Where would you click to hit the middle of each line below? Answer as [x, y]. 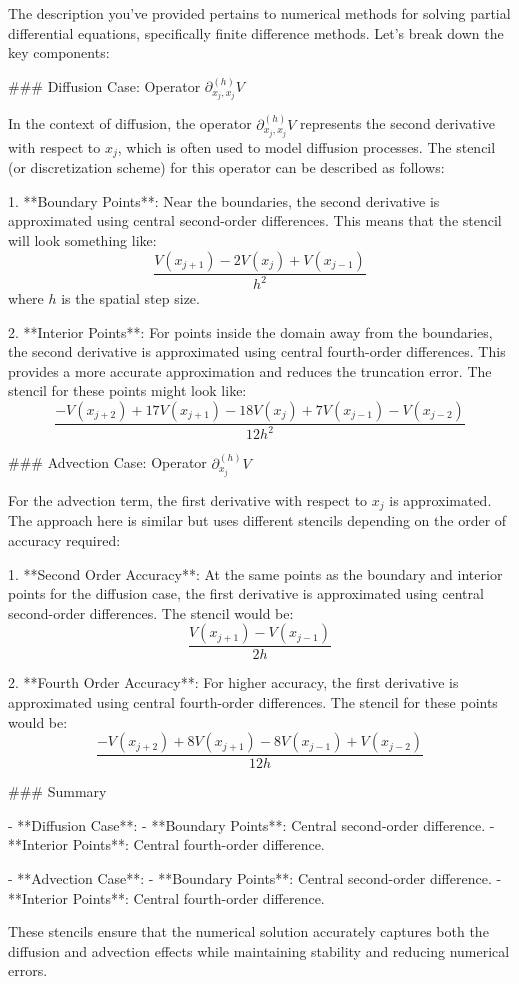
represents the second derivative [397, 123]
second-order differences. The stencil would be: [151, 612]
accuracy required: [64, 539]
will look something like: [82, 240]
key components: [59, 52]
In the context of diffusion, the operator [130, 123]
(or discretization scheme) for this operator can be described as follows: [226, 167]
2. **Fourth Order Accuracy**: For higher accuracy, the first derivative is [233, 682]
